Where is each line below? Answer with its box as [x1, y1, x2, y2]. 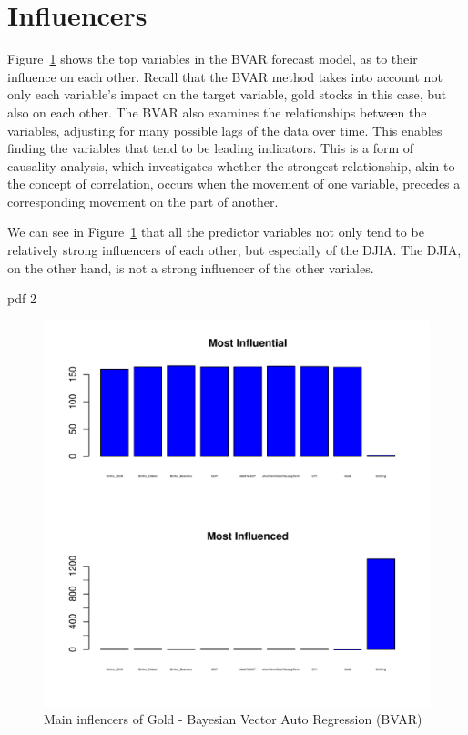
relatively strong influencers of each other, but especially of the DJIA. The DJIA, [7, 240, 462, 260]
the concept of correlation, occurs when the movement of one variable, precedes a [7, 174, 461, 193]
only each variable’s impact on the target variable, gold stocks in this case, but [7, 85, 447, 104]
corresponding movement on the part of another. [7, 191, 279, 210]
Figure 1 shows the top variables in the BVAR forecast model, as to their [7, 49, 418, 68]
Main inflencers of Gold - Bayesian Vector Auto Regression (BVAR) [44, 709, 422, 729]
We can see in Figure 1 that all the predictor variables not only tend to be [7, 222, 424, 241]
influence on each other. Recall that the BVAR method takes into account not [7, 66, 443, 86]
